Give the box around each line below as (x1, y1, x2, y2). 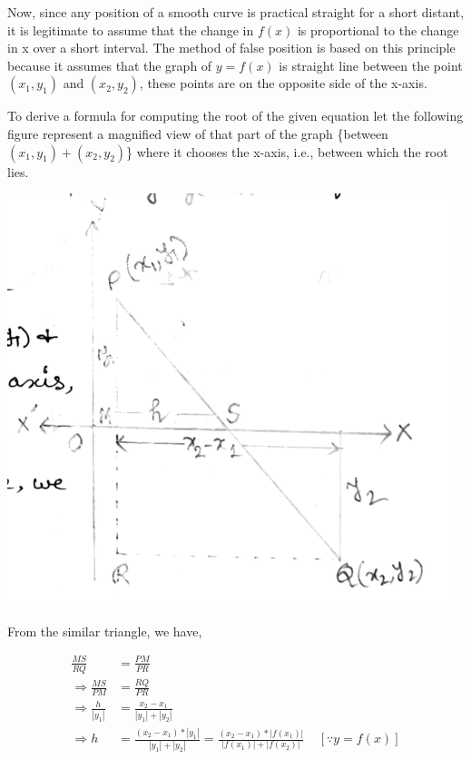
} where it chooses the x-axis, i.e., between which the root (126, 142, 448, 161)
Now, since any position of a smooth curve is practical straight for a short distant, (7, 3, 465, 21)
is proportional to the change (297, 20, 459, 39)
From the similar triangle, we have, (7, 621, 202, 640)
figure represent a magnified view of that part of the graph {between (7, 123, 388, 143)
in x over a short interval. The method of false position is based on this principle (7, 38, 456, 57)
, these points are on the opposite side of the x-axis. (139, 74, 427, 93)
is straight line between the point (279, 55, 463, 74)
